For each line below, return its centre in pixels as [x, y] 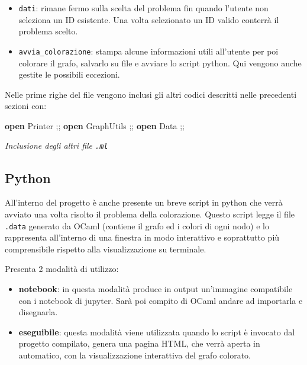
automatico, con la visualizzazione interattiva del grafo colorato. [135, 355]
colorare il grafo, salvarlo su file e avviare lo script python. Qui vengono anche [160, 63]
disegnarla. [38, 312]
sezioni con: [26, 106]
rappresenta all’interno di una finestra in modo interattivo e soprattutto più [142, 237]
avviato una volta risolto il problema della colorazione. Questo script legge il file [150, 214]
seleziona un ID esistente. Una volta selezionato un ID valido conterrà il [149, 19]
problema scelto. [48, 31]
